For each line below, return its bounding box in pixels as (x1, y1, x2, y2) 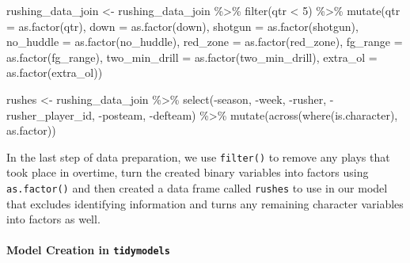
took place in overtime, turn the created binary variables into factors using (6, 164, 369, 181)
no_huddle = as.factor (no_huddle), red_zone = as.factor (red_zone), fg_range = (6, 33, 403, 50)
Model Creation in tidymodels (6, 242, 170, 258)
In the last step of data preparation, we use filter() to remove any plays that (6, 148, 390, 165)
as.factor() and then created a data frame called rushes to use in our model (6, 180, 388, 196)
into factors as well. (6, 211, 101, 227)
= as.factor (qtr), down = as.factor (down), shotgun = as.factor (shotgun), (6, 17, 359, 34)
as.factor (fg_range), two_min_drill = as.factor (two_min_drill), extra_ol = (6, 48, 378, 65)
